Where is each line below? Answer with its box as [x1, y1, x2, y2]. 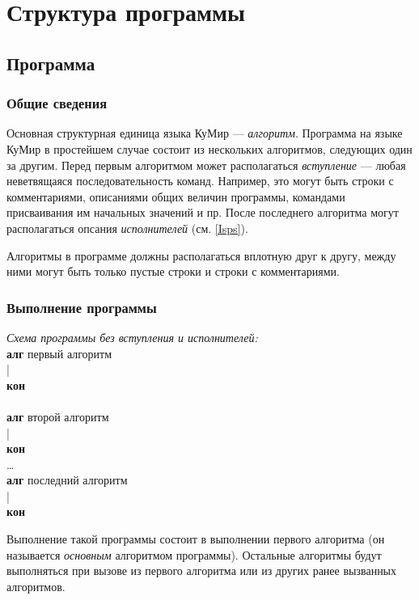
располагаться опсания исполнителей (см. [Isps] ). [6, 219, 248, 236]
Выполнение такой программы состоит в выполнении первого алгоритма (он [6, 530, 385, 547]
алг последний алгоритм [6, 471, 128, 488]
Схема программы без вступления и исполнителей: [6, 328, 258, 345]
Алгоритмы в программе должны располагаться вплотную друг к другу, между [6, 247, 396, 264]
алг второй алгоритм [6, 408, 109, 425]
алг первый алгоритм [6, 344, 112, 361]
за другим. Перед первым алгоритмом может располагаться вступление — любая [6, 156, 406, 173]
